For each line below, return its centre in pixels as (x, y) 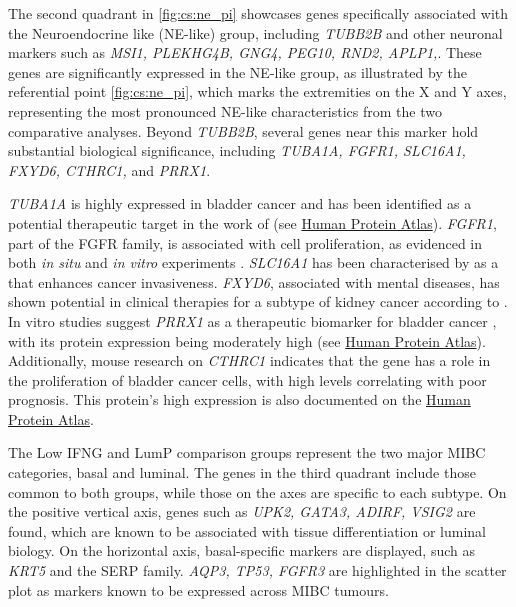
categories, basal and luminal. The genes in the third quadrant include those (242, 472)
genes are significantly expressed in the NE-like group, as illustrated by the (237, 71)
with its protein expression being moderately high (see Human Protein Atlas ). (247, 340)
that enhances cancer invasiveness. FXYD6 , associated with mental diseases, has (254, 281)
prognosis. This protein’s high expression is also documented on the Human (239, 399)
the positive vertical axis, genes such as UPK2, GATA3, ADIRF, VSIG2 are (242, 511)
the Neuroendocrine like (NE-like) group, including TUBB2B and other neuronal (255, 32)
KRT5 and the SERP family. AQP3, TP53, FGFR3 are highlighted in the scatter (257, 570)
